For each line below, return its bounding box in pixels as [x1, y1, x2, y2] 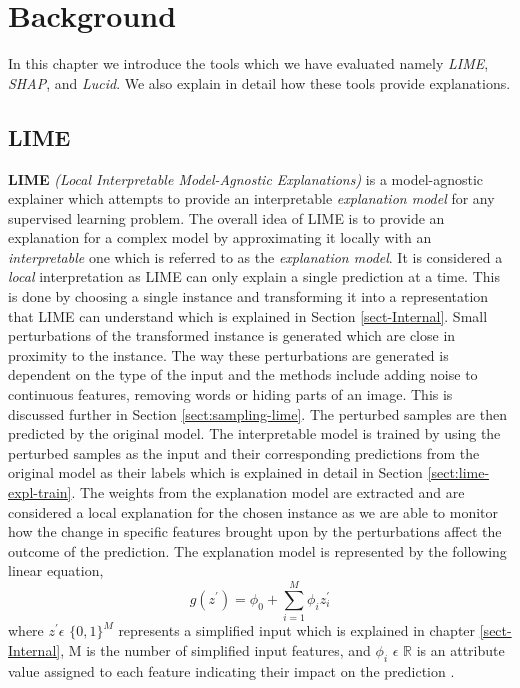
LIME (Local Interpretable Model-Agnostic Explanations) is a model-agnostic [8, 168, 484, 189]
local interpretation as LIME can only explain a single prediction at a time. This [8, 266, 500, 287]
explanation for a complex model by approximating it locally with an [8, 227, 432, 248]
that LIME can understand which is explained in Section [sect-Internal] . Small [8, 305, 488, 326]
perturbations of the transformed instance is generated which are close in [8, 325, 456, 346]
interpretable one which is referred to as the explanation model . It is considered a [8, 246, 503, 267]
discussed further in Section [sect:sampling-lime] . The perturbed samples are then [8, 403, 507, 424]
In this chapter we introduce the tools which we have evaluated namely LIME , [8, 53, 489, 74]
